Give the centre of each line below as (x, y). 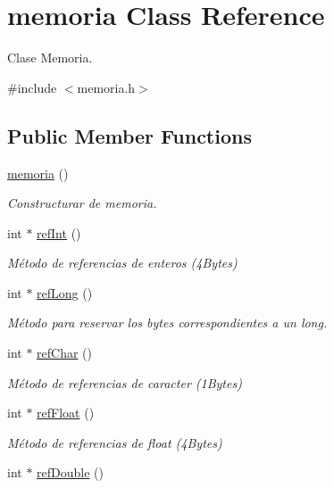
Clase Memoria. (50, 58)
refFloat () (66, 413)
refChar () (65, 353)
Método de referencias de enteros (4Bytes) (122, 263)
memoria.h (106, 87)
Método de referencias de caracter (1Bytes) (125, 382)
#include (32, 87)
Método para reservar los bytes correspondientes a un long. (167, 323)
